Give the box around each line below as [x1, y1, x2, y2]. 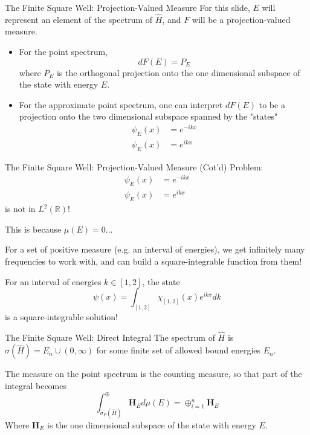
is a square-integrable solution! [5, 311, 118, 323]
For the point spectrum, [19, 45, 108, 57]
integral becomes [5, 379, 66, 392]
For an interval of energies [5, 275, 102, 288]
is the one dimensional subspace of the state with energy [47, 418, 256, 431]
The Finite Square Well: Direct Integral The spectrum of [5, 330, 215, 343]
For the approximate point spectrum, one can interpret [19, 98, 223, 111]
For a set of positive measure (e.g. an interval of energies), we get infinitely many [5, 243, 305, 256]
